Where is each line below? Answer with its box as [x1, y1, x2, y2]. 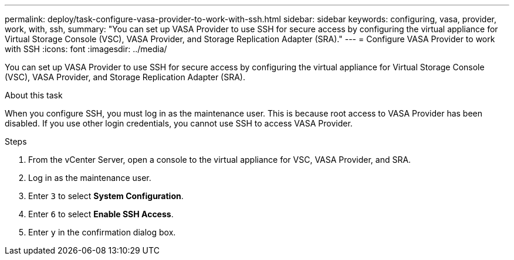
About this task [5, 90, 63, 100]
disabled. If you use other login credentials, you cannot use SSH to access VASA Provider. [5, 118, 353, 128]
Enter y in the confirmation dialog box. [28, 227, 176, 237]
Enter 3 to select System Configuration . [28, 191, 184, 201]
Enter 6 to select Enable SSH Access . [28, 209, 174, 219]
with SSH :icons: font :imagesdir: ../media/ [5, 44, 167, 54]
